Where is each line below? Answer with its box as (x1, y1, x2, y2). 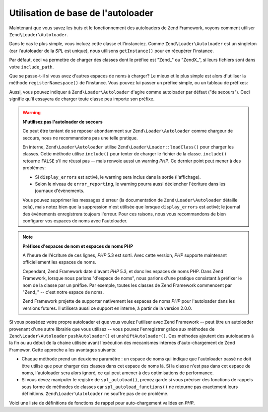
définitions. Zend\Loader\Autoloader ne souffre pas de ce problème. (21, 391, 169, 397)
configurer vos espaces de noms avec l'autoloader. (22, 217, 128, 223)
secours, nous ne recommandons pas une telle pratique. (22, 135, 138, 141)
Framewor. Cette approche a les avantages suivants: (9, 346, 117, 352)
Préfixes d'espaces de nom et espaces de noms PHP (22, 243, 134, 249)
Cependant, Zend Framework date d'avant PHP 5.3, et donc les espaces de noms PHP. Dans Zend (22, 268, 223, 274)
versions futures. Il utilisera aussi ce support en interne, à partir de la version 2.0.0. (22, 305, 192, 311)
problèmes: (22, 165, 46, 171)
